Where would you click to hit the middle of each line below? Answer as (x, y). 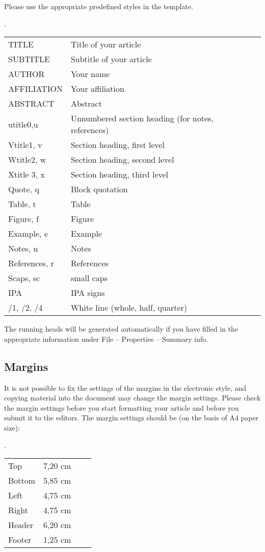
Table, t (22, 204)
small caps (89, 278)
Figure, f (23, 219)
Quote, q (24, 189)
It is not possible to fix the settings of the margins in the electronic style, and (125, 387)
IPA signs (88, 293)
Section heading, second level (122, 160)
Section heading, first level (118, 145)
